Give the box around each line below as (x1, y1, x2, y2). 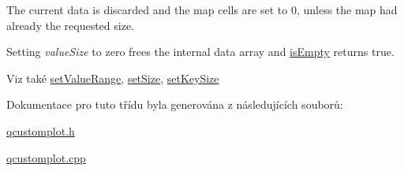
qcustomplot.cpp (6, 149, 86, 165)
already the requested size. (6, 17, 134, 33)
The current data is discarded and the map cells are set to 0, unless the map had (6, 2, 398, 17)
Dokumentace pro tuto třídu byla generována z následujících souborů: (6, 96, 343, 113)
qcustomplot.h (6, 122, 75, 139)
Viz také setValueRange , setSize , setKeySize (6, 69, 219, 86)
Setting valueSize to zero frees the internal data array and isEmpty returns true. (6, 43, 395, 60)
